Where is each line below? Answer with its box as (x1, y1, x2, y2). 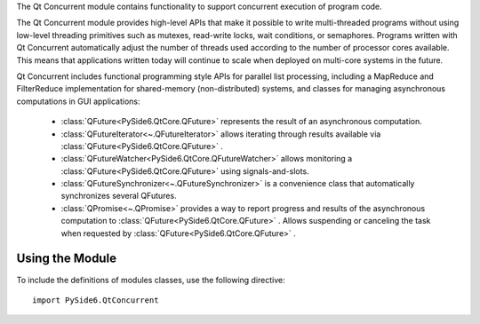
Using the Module (16, 251, 117, 266)
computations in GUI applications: (16, 96, 140, 107)
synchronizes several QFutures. (60, 191, 177, 202)
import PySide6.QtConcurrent (32, 295, 159, 305)
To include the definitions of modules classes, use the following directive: (16, 274, 285, 285)
